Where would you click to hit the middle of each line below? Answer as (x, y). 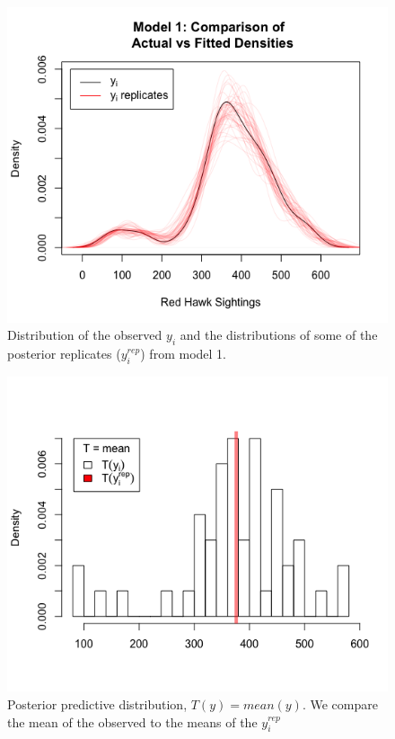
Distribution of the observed (85, 335)
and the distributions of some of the (279, 335)
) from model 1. (183, 354)
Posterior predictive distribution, (97, 704)
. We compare (340, 704)
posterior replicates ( (64, 354)
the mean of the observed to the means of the (132, 721)
